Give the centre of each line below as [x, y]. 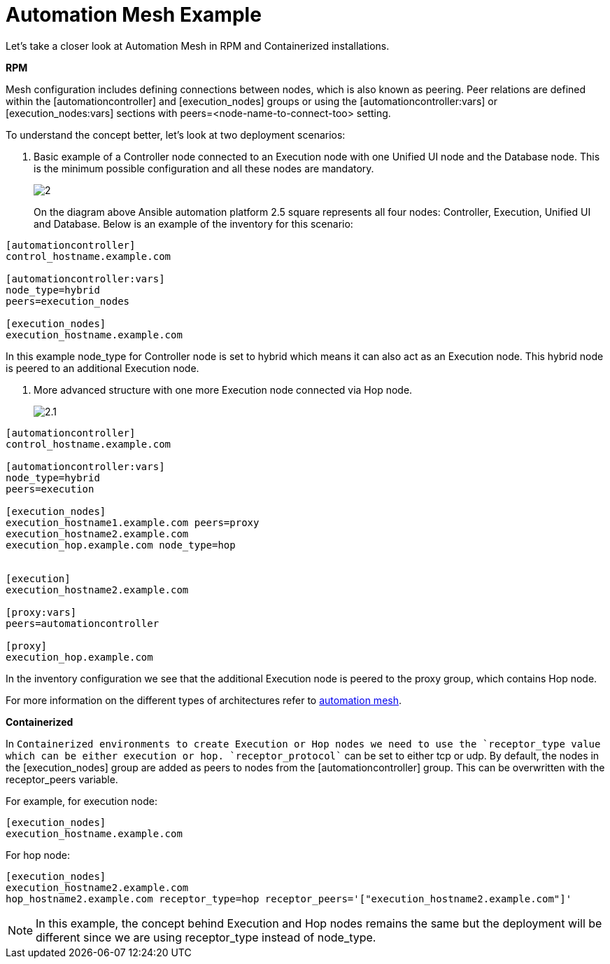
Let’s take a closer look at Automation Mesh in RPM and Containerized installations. [198, 46]
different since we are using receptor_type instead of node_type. [206, 937]
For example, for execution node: [82, 801]
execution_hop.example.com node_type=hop [121, 545]
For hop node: [38, 855]
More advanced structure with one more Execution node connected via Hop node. [223, 390]
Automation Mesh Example [134, 15]
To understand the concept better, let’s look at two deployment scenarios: [176, 135]
